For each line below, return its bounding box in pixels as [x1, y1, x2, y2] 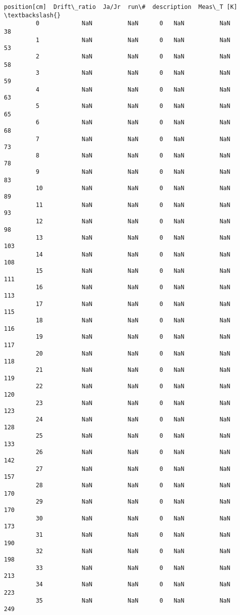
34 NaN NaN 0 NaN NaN [36, 580, 231, 588]
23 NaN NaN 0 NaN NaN [36, 399, 231, 407]
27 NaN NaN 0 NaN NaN [36, 465, 231, 472]
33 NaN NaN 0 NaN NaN [36, 564, 231, 571]
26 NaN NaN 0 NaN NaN [36, 449, 231, 456]
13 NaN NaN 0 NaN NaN [36, 234, 231, 242]
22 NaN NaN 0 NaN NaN [36, 383, 231, 390]
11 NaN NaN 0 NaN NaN [36, 201, 231, 208]
